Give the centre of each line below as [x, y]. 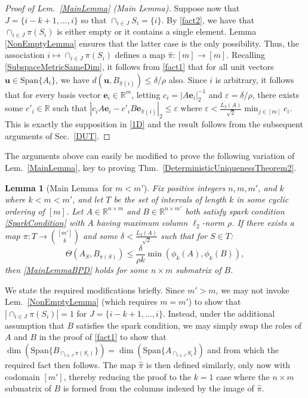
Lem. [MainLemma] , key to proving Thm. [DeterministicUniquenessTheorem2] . [151, 167]
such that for [184, 235]
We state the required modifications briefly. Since [95, 290]
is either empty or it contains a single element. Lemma [157, 31]
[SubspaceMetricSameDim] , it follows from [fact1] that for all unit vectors [139, 66]
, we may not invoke [252, 290]
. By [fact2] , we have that [208, 19]
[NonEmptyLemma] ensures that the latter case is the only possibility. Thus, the [152, 43]
